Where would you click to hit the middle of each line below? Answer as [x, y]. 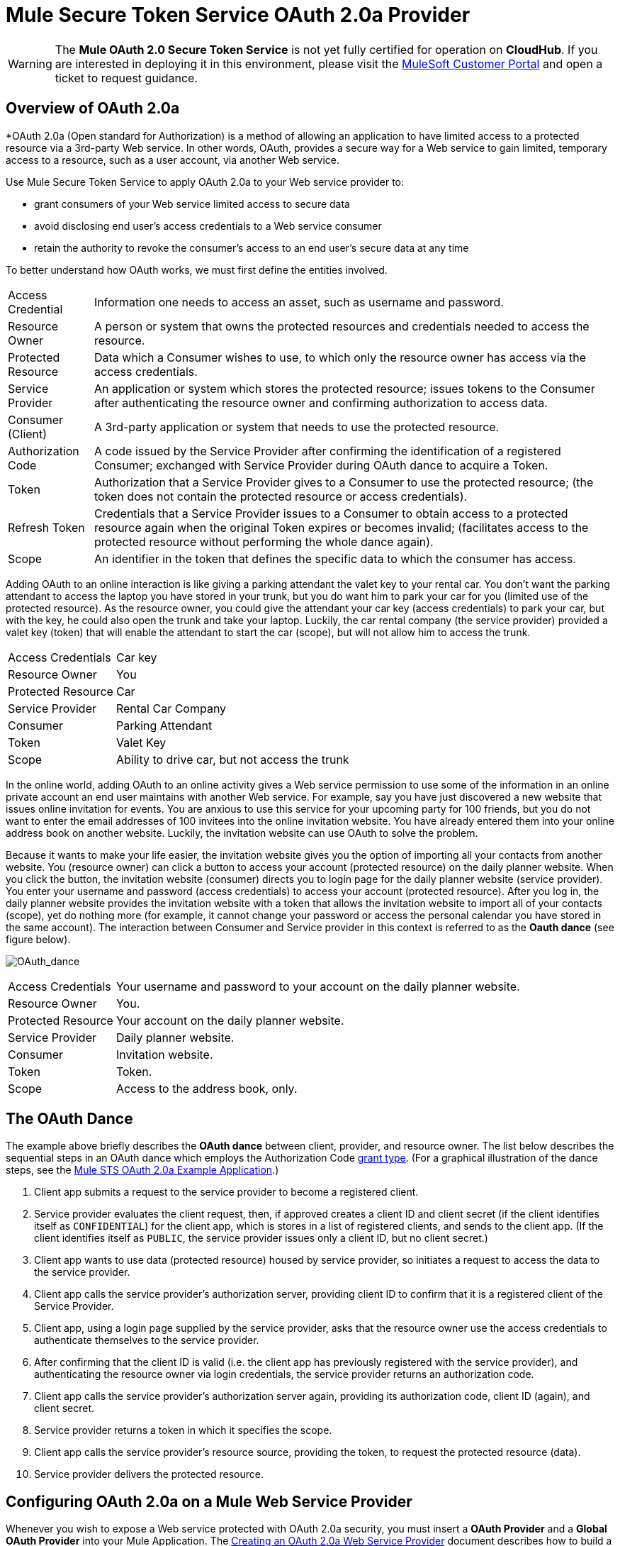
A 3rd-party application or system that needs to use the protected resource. [297, 427]
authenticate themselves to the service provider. [147, 1340]
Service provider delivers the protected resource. [149, 1474]
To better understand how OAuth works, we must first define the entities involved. [197, 269]
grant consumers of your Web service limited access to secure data [192, 204]
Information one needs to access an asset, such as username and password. [299, 302]
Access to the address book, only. [207, 1088]
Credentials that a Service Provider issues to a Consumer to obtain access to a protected [331, 513]
